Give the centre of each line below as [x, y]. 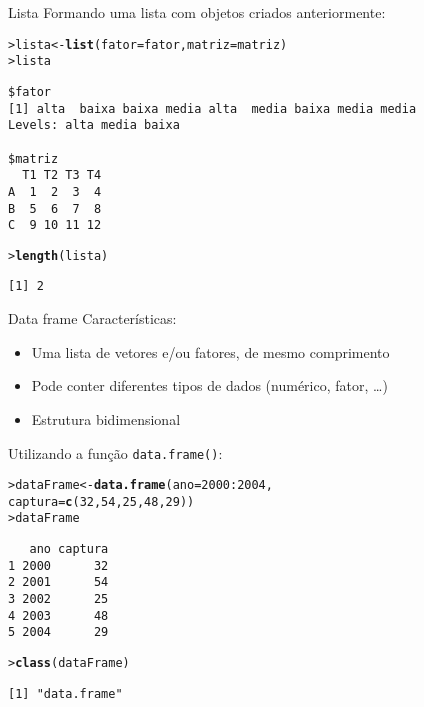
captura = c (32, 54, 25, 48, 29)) [101, 501]
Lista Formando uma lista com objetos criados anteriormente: [197, 12]
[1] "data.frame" [65, 693]
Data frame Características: [92, 318]
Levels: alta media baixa [94, 125]
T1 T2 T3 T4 [62, 175]
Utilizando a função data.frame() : [115, 452]
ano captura [69, 549]
